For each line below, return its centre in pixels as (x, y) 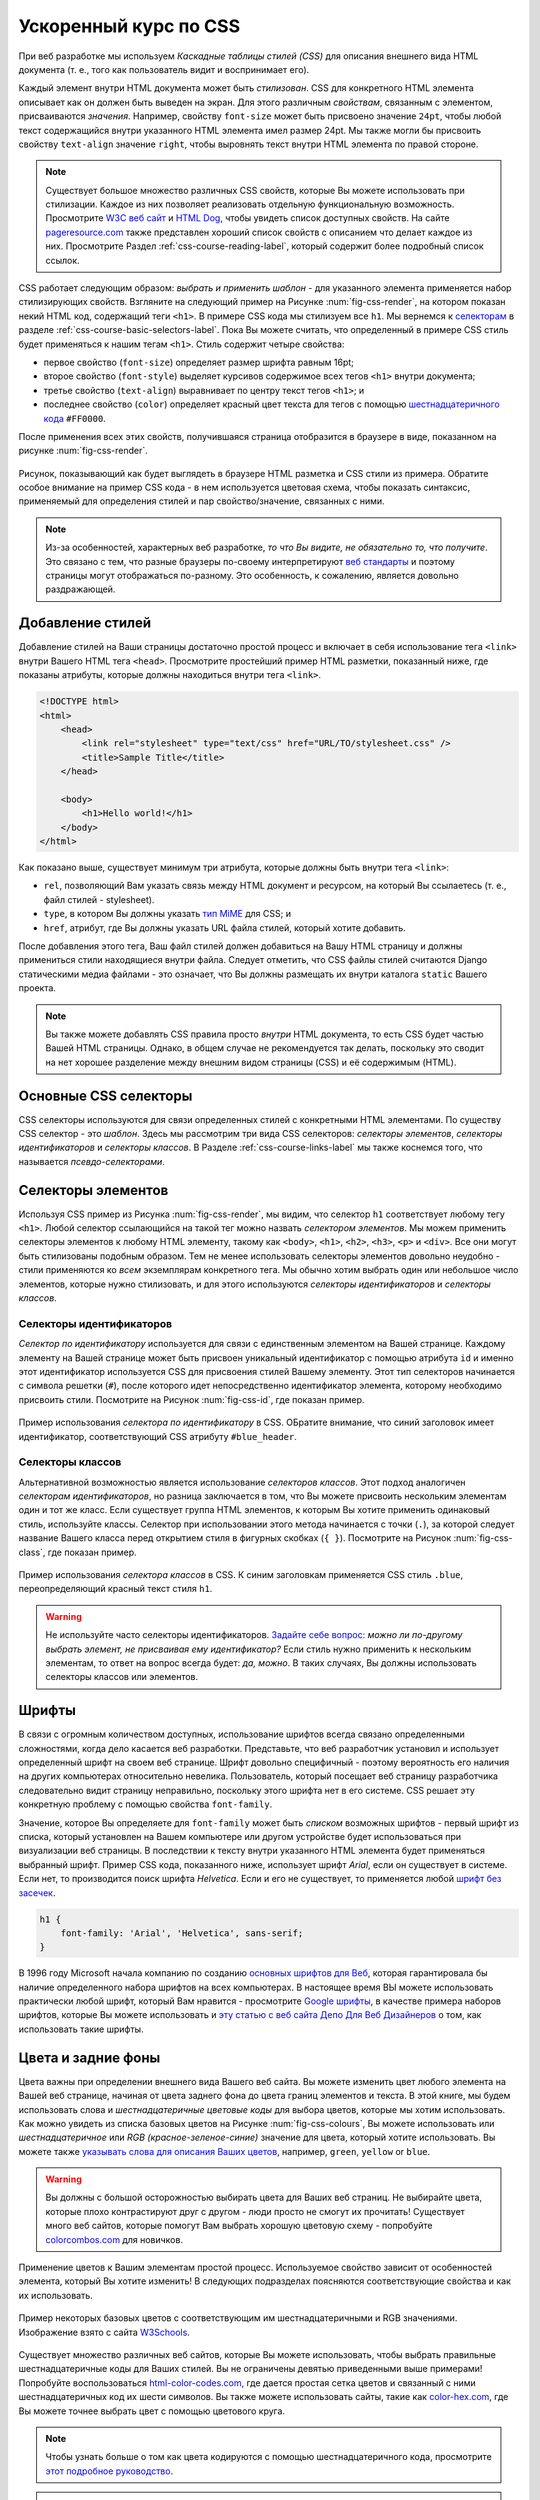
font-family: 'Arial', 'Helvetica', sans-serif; (182, 1933)
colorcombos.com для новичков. (114, 2239)
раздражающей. (80, 589)
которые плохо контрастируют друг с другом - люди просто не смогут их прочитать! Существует (255, 2211)
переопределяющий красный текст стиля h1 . (115, 1589)
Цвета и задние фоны (89, 2057)
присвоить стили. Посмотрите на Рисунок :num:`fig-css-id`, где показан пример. (191, 1399)
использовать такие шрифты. (81, 2029)
